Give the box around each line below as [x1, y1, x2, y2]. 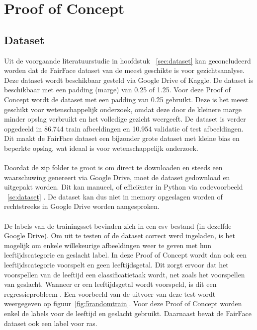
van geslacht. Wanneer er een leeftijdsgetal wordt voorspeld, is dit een [4, 279, 217, 289]
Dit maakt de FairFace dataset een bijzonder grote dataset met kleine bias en [4, 133, 240, 143]
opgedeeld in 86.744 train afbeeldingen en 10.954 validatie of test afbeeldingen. [4, 123, 244, 133]
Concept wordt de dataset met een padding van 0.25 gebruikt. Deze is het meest [4, 94, 249, 104]
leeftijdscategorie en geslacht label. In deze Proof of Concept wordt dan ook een [4, 250, 247, 260]
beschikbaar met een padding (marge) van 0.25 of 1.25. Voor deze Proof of [4, 84, 231, 95]
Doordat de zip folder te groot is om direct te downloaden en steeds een [4, 162, 223, 173]
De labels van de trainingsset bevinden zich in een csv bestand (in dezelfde [4, 220, 232, 231]
